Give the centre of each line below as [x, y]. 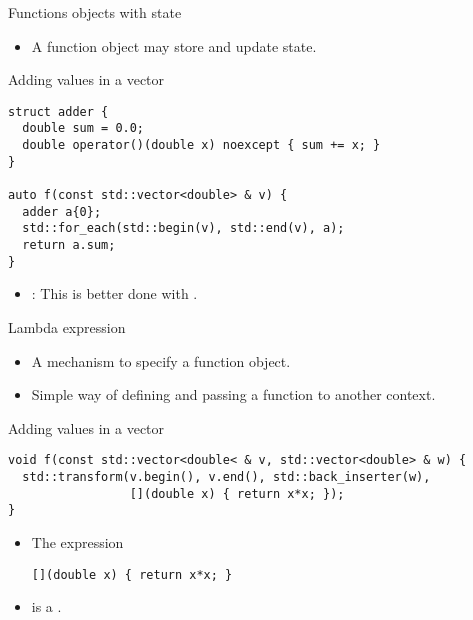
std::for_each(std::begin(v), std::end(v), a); [183, 228]
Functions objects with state [95, 12]
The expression [77, 541]
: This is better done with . [114, 293]
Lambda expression [67, 326]
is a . [46, 606]
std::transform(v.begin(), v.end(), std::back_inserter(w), [226, 476]
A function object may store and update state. [174, 45]
